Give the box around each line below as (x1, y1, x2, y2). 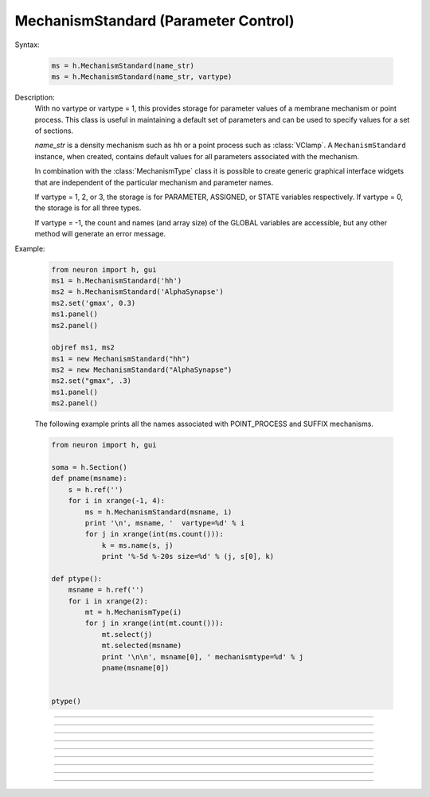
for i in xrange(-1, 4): (68, 496, 166, 506)
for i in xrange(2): (68, 596, 149, 605)
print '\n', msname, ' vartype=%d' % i (84, 518, 245, 527)
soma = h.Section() (51, 463, 127, 472)
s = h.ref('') (68, 485, 123, 494)
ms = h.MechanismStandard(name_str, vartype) (51, 72, 233, 81)
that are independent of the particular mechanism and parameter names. (34, 178, 274, 187)
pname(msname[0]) (101, 663, 170, 673)
